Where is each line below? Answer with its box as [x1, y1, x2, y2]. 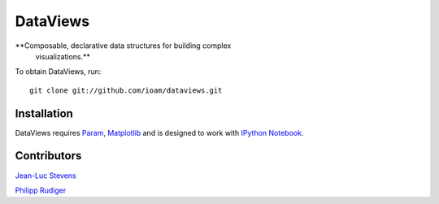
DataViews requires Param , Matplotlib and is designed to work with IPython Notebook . [15, 128, 304, 137]
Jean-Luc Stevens [15, 171, 76, 180]
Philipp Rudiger [15, 185, 67, 195]
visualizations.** [35, 51, 91, 61]
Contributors [15, 149, 82, 163]
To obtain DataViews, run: [15, 67, 102, 76]
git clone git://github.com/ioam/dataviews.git [29, 85, 223, 95]
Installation [15, 106, 73, 120]
